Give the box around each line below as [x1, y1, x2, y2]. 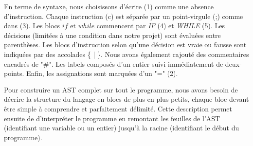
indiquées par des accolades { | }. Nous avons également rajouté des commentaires [4, 49, 249, 59]
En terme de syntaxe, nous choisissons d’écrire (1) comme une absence [4, 1, 214, 11]
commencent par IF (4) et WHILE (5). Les [96, 20, 225, 31]
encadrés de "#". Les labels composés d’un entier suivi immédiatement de [4, 58, 223, 69]
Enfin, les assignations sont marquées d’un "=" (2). [26, 68, 178, 78]
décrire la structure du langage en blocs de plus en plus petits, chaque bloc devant [4, 94, 249, 104]
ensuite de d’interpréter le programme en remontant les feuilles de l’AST [4, 113, 220, 123]
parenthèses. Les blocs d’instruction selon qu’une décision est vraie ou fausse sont [4, 39, 247, 50]
